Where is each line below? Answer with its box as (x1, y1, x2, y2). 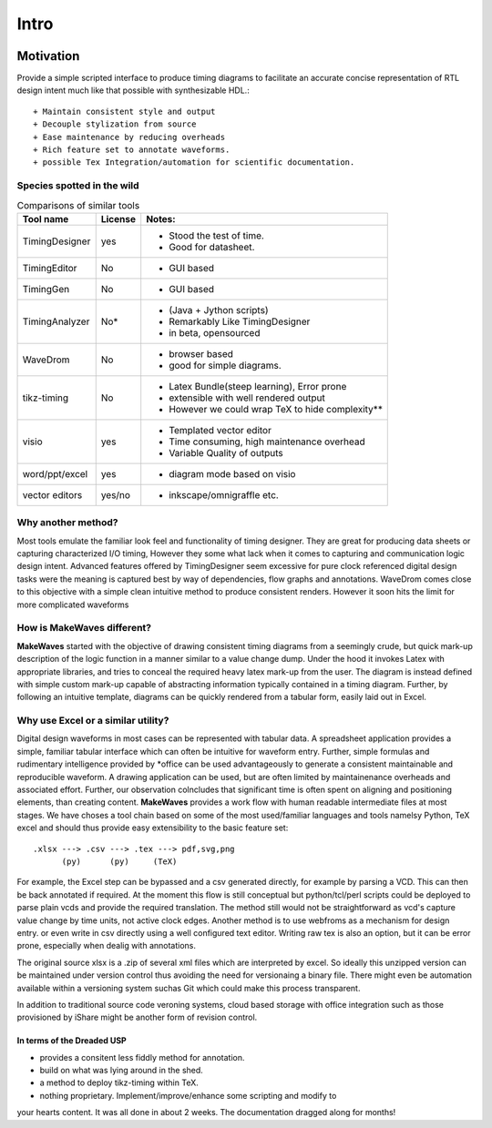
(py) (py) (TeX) (61, 856, 178, 867)
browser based (169, 347, 234, 360)
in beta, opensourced (169, 326, 261, 339)
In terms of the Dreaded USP (16, 1035, 127, 1046)
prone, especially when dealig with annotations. (16, 940, 196, 951)
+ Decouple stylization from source (33, 119, 197, 129)
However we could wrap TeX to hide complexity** (169, 402, 383, 415)
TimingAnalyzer (22, 315, 90, 328)
